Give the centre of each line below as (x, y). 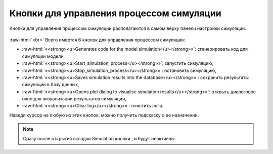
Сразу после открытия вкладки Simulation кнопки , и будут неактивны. (100, 138)
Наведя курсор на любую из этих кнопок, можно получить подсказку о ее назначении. (104, 115)
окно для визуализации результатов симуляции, (74, 99)
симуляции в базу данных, (51, 85)
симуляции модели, (43, 56)
